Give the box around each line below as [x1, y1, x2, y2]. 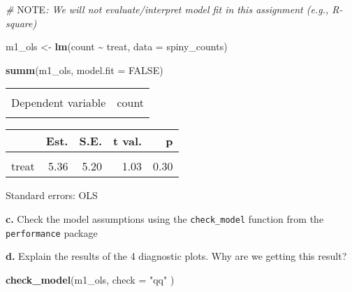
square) [6, 15, 37, 30]
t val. [112, 133, 142, 149]
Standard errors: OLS [6, 188, 98, 203]
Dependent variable [11, 94, 106, 111]
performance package [6, 225, 98, 240]
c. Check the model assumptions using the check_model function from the [6, 211, 324, 226]
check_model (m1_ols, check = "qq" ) [6, 272, 175, 286]
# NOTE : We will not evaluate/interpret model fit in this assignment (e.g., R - [6, 2, 343, 16]
